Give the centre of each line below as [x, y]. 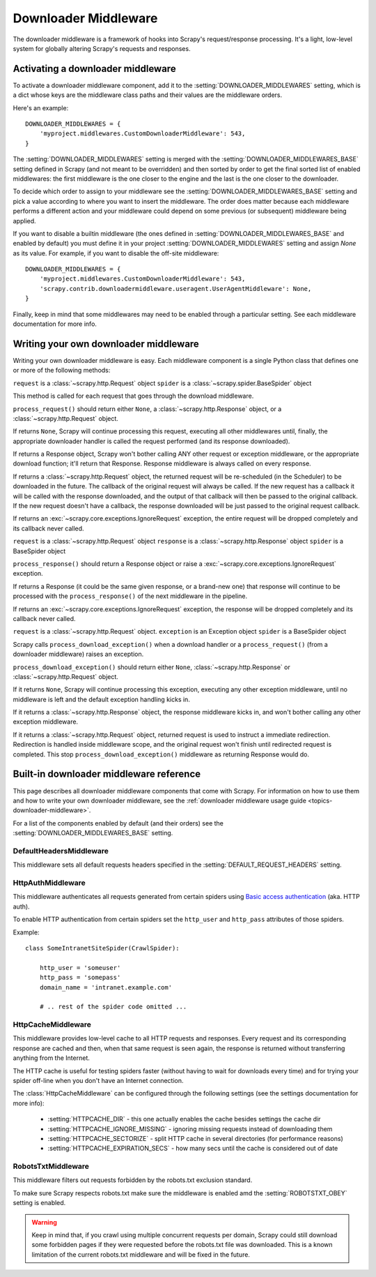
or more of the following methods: [62, 371]
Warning [44, 1222]
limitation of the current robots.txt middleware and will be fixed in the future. [141, 1254]
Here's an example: [41, 107]
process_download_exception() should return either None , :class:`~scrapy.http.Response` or [151, 667]
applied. [24, 221]
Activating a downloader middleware [95, 69]
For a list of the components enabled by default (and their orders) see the [118, 823]
